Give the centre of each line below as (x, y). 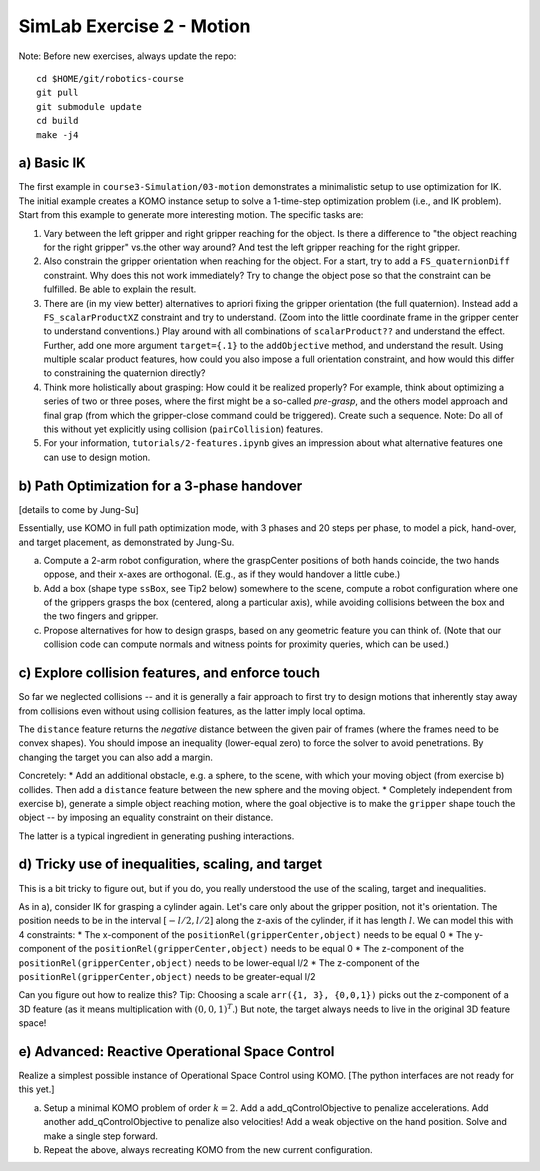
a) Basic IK (52, 163)
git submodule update (89, 106)
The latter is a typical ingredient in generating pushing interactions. (156, 836)
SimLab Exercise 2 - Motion (134, 26)
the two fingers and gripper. (101, 616)
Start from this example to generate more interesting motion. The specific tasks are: (191, 215)
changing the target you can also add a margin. (116, 757)
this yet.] (36, 1089)
